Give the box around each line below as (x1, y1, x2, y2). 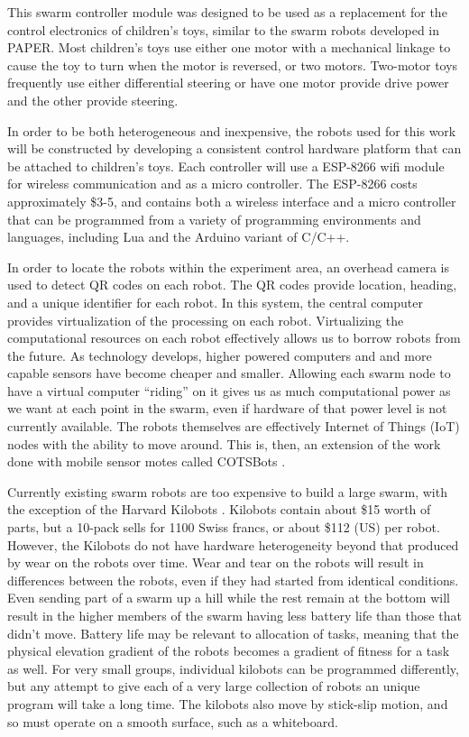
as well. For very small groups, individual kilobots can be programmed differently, (7, 659, 459, 677)
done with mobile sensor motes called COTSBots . (7, 452, 286, 471)
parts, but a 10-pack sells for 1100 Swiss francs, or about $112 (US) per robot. (7, 518, 440, 537)
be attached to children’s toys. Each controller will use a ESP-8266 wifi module (7, 156, 445, 175)
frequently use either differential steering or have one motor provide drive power (7, 73, 449, 92)
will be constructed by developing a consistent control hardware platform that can (7, 139, 462, 158)
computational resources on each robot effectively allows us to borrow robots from (7, 328, 461, 347)
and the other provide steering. (7, 90, 179, 109)
